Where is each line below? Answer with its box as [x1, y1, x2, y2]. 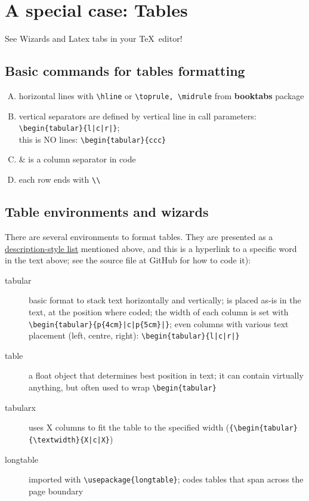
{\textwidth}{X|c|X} [29, 435, 110, 444]
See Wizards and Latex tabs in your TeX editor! [5, 32, 183, 45]
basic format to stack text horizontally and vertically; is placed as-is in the [29, 294, 301, 306]
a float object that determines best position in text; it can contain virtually [29, 369, 304, 382]
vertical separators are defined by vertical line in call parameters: [18, 109, 257, 122]
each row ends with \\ [18, 173, 101, 186]
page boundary [29, 484, 84, 497]
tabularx [5, 401, 36, 413]
